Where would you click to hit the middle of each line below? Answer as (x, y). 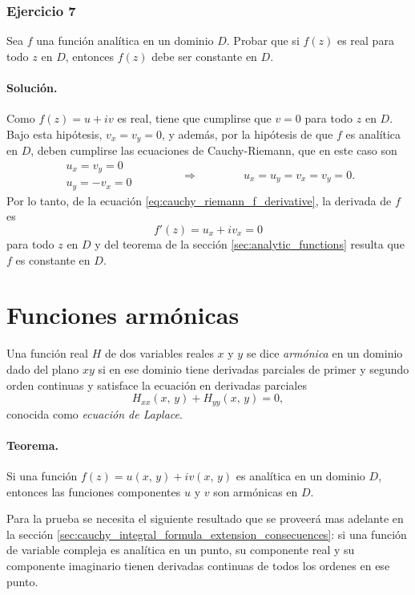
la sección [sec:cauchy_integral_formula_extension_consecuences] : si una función (207, 534)
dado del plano (43, 368)
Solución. (32, 87)
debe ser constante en (204, 56)
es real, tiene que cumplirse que (194, 118)
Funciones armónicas (123, 315)
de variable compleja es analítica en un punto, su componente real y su (181, 550)
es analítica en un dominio (300, 475)
